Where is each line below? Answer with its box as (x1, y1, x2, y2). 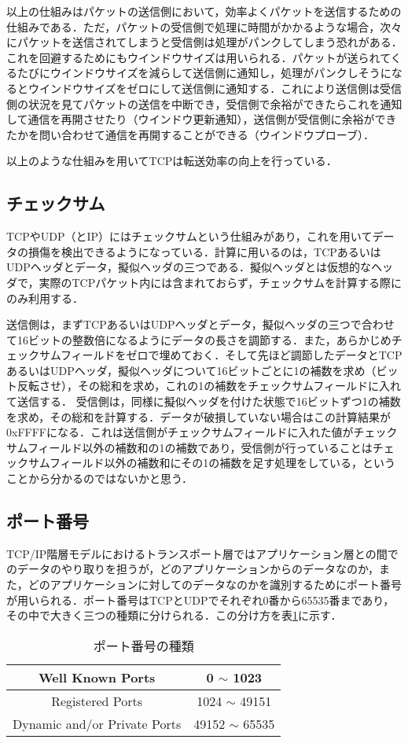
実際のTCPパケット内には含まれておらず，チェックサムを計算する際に (39, 274, 402, 290)
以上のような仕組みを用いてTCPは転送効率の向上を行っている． (6, 153, 337, 169)
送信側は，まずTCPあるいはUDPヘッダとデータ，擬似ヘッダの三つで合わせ (6, 316, 395, 333)
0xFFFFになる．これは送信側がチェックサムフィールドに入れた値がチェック (6, 424, 398, 440)
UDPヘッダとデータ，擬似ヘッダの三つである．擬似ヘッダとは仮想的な (6, 259, 371, 275)
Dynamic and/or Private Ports (13, 714, 182, 733)
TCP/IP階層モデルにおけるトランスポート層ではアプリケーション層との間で (6, 545, 399, 561)
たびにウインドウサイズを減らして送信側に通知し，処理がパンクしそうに (17, 64, 391, 81)
